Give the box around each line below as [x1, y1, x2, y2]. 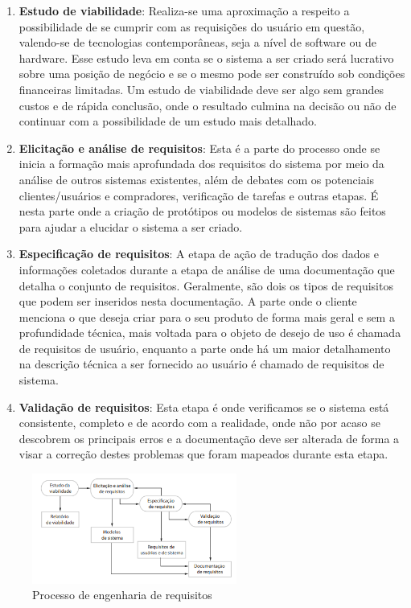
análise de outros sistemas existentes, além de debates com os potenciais [18, 170, 375, 187]
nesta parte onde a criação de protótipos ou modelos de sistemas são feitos [18, 203, 386, 220]
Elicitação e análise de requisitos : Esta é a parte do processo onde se [18, 139, 380, 156]
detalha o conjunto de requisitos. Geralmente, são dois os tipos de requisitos [18, 277, 393, 294]
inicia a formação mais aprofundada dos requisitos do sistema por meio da [18, 155, 384, 172]
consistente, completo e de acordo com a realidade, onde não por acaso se [18, 414, 380, 431]
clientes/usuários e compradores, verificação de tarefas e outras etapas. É [18, 187, 379, 203]
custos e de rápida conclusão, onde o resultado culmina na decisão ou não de [18, 97, 397, 113]
